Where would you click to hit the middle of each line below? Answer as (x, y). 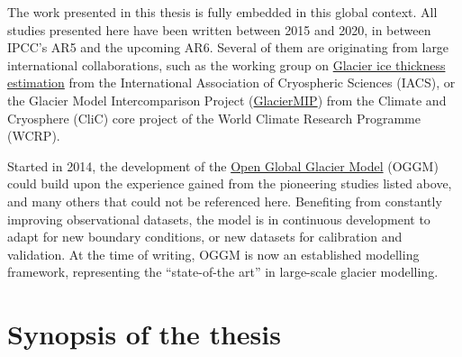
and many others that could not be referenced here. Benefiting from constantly (225, 201)
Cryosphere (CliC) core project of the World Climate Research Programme (214, 118)
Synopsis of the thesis (144, 334)
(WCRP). (34, 136)
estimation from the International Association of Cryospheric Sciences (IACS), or (231, 82)
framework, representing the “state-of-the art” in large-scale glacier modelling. (223, 272)
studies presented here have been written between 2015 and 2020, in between (219, 29)
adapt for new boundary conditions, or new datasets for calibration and (205, 237)
